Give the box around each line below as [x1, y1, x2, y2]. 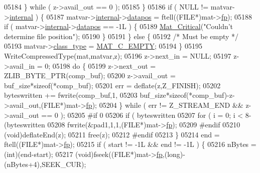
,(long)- [162, 148, 185, 159]
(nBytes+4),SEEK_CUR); [4, 158, 86, 169]
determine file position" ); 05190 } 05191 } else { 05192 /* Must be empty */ [4, 31, 239, 41]
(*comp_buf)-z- [186, 90, 235, 100]
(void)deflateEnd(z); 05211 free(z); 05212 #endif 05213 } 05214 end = [4, 129, 220, 139]
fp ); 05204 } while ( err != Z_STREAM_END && [86, 99, 243, 110]
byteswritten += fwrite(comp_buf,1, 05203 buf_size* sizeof [4, 90, 186, 100]
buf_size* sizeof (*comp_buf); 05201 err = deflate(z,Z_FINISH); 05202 [4, 80, 221, 90]
